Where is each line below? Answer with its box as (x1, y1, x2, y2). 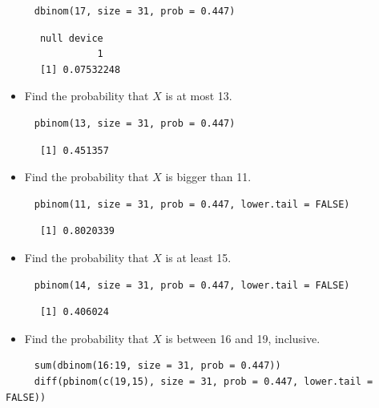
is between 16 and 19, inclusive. (165, 329, 321, 346)
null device (39, 32, 103, 44)
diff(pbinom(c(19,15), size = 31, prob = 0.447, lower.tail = (34, 375, 373, 387)
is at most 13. (165, 87, 232, 104)
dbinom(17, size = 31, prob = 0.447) (34, 6, 236, 17)
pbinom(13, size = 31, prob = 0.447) (34, 117, 236, 129)
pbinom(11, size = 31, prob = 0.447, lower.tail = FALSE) (34, 198, 350, 210)
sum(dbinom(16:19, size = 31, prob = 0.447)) (34, 360, 281, 372)
